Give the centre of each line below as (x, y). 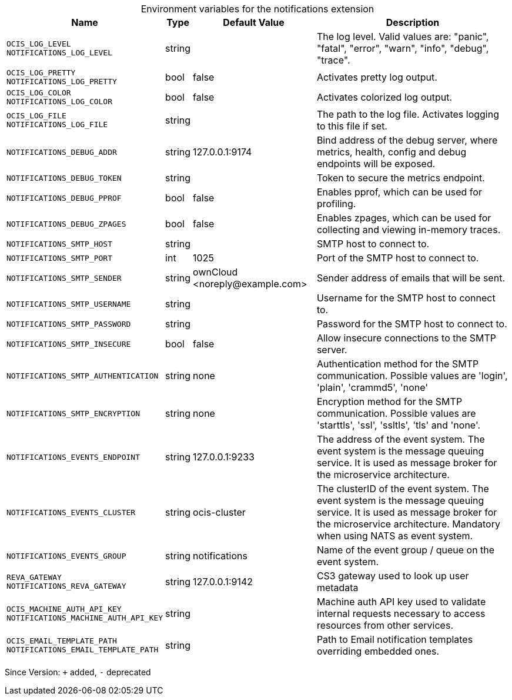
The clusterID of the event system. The (403, 489)
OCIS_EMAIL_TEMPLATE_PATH (62, 641)
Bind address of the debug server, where (407, 140)
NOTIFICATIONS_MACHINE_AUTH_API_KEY (85, 618)
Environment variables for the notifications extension (257, 9)
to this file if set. (352, 126)
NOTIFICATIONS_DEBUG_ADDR (62, 152)
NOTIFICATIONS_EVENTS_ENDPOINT (73, 457)
